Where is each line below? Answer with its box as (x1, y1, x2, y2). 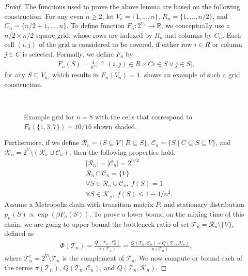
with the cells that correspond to (95, 112, 192, 122)
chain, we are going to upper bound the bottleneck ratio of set (4, 218, 189, 229)
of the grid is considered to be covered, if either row (38, 39, 192, 49)
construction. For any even (4, 11, 83, 21)
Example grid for (24, 112, 74, 122)
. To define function (66, 20, 125, 30)
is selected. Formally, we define (22, 48, 114, 58)
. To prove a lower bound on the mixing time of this (89, 208, 244, 218)
